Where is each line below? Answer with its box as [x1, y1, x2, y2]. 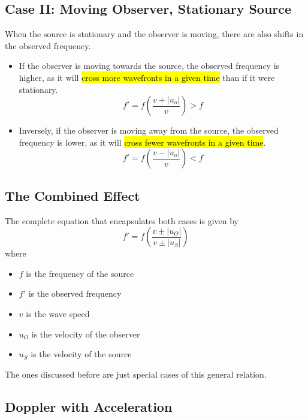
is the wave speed [26, 307, 90, 319]
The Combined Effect [5, 186, 140, 204]
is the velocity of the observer [31, 327, 140, 340]
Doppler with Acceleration [5, 397, 173, 415]
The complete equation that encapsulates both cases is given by [5, 214, 239, 227]
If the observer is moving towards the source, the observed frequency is [19, 59, 280, 72]
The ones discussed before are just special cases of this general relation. [5, 367, 267, 380]
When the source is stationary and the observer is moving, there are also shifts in [5, 28, 304, 40]
